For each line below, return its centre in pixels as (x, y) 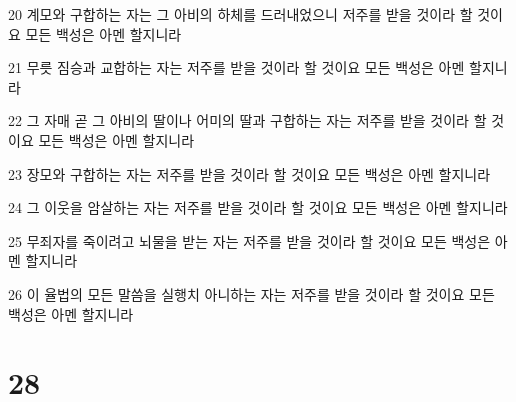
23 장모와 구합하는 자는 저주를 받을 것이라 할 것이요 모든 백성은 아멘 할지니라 (249, 173)
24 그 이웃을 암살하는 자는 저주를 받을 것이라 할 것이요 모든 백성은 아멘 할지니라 (258, 207)
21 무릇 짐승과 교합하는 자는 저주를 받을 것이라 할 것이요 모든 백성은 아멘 (236, 67)
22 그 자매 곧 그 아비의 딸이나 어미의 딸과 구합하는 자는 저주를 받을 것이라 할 (247, 120)
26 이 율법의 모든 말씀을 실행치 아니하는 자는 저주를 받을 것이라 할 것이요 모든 (251, 293)
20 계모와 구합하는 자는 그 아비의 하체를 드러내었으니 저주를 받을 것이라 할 (240, 14)
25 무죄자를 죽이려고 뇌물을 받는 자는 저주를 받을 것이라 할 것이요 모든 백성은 (249, 240)
